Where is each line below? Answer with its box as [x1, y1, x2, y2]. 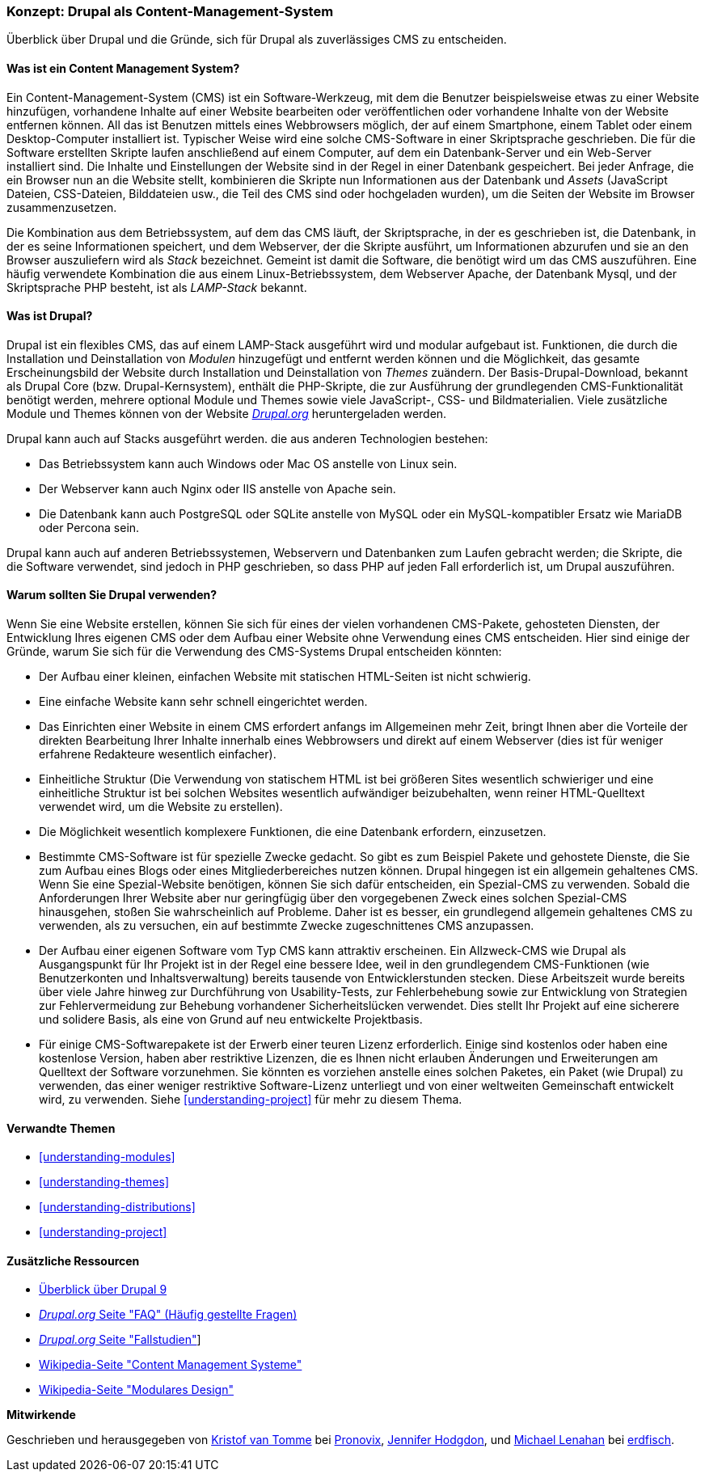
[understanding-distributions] [39, 1200, 196, 1214]
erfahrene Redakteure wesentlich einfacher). [39, 747, 277, 762]
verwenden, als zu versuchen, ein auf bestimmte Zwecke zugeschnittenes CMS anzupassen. [39, 918, 534, 933]
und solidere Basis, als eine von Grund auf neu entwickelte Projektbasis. [39, 1012, 423, 1027]
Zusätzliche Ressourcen [6, 1253, 140, 1268]
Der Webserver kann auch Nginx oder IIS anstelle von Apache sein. [39, 481, 396, 496]
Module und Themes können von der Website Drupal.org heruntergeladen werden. [6, 406, 447, 420]
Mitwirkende [6, 1408, 76, 1422]
